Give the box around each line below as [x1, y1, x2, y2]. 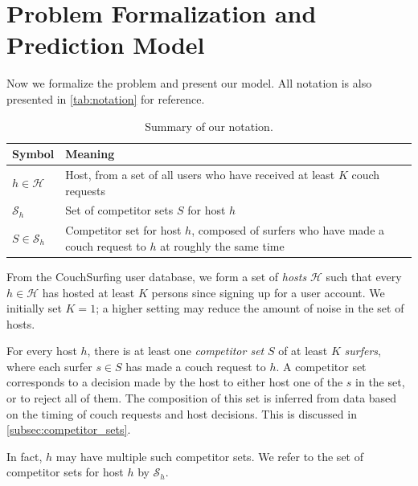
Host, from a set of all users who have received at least [65, 165, 335, 182]
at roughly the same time [160, 237, 285, 254]
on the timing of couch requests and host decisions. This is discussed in [6, 405, 357, 422]
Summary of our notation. [145, 117, 273, 134]
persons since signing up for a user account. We [151, 284, 385, 300]
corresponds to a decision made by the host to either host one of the [6, 374, 343, 390]
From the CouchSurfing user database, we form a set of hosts [6, 268, 307, 284]
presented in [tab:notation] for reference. [6, 90, 205, 107]
